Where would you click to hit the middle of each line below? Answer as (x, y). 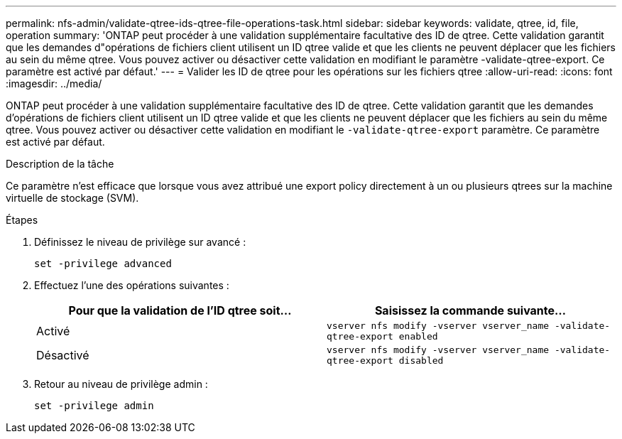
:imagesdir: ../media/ (54, 83)
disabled (421, 361)
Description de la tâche (60, 164)
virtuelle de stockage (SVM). (72, 198)
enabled (418, 336)
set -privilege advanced (103, 264)
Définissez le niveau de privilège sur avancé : (140, 242)
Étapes (22, 220)
